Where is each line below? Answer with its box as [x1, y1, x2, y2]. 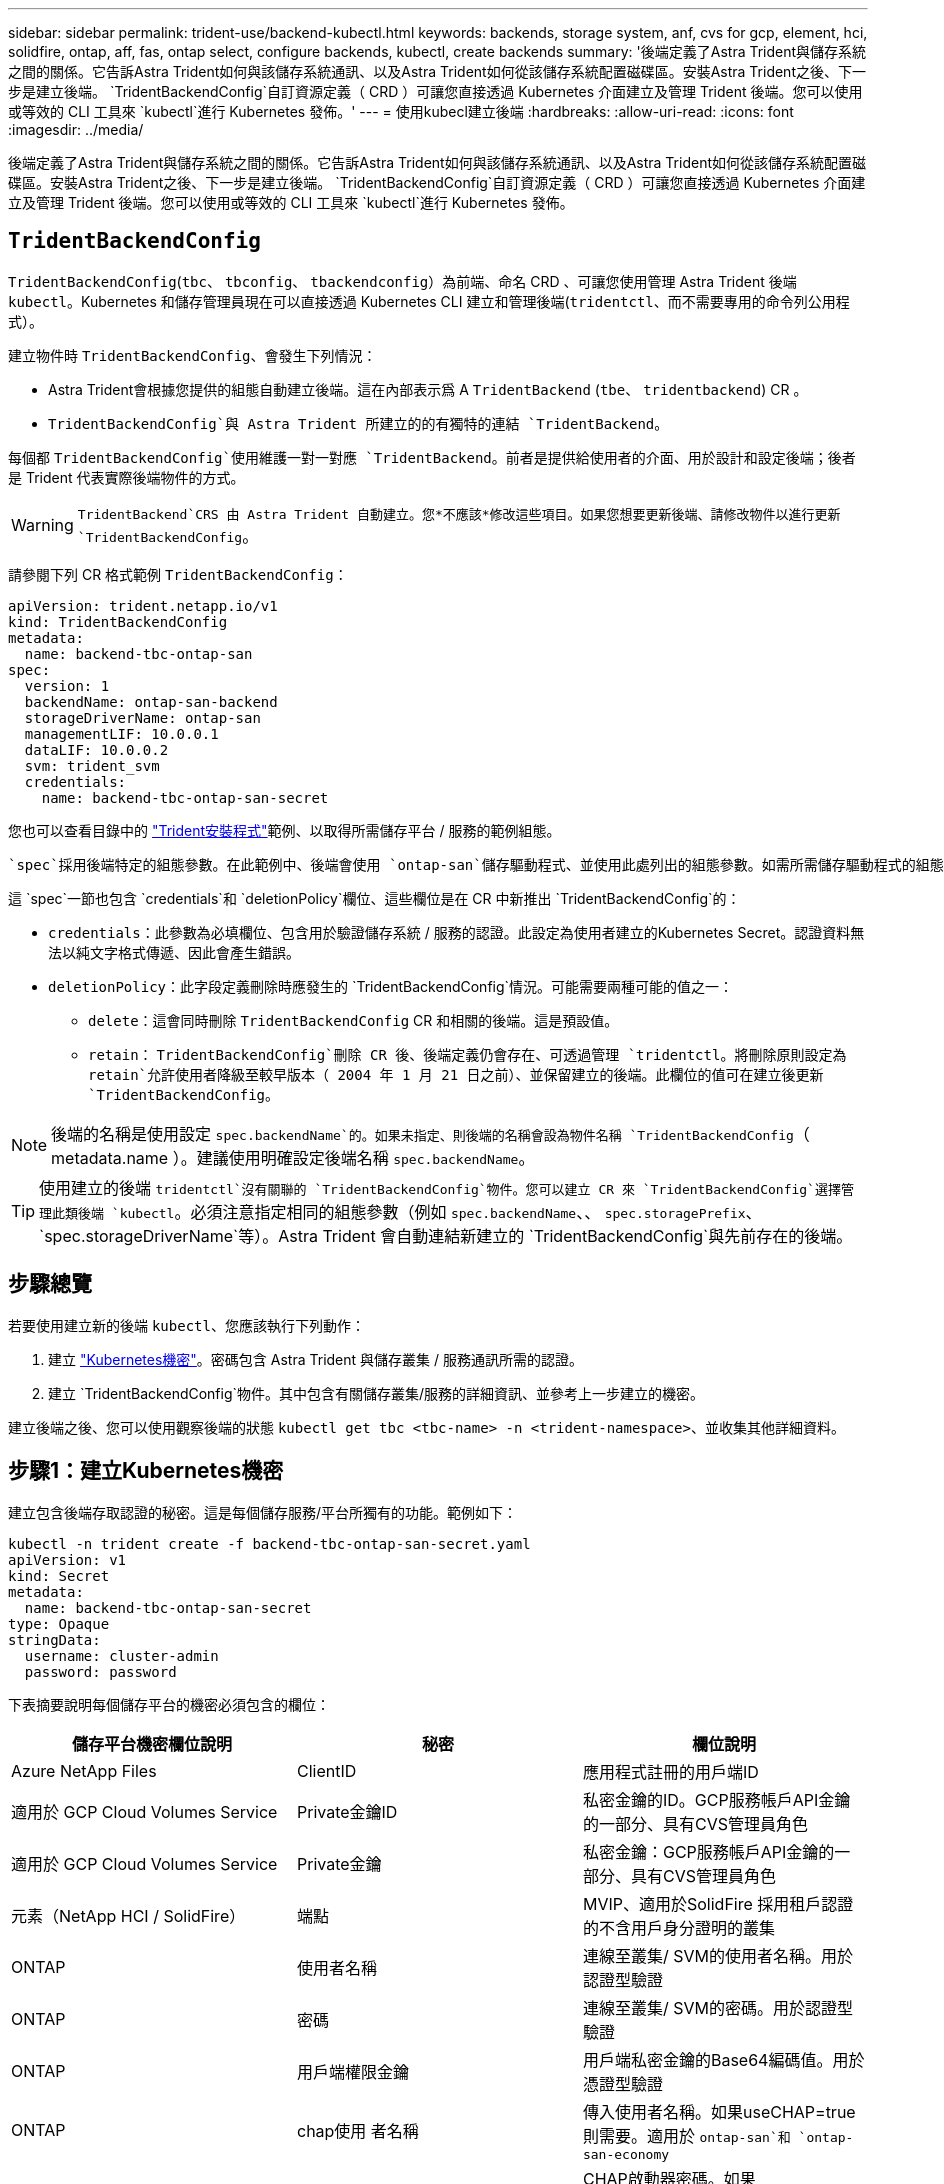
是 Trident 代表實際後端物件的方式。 [8, 468, 245, 486]
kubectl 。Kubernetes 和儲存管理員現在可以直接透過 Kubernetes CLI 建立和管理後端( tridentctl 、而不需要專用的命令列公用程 [8, 292, 850, 310]
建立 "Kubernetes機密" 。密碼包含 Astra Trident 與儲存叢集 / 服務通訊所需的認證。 [48, 1350, 583, 1368]
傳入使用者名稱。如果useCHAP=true [582, 2101, 856, 2122]
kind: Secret [8, 1567, 110, 1584]
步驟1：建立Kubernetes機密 [8, 1458, 284, 1484]
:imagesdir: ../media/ [8, 121, 144, 138]
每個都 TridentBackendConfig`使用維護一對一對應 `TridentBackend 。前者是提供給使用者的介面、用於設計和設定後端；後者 [8, 448, 856, 466]
